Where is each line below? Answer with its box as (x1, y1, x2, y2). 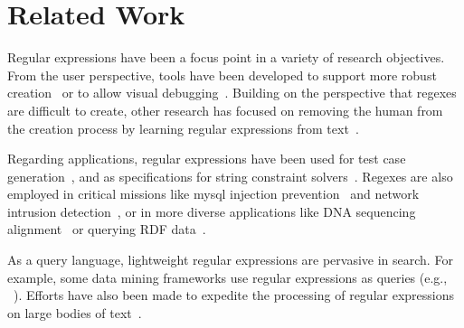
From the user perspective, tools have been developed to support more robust (7, 65, 437, 84)
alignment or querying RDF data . (7, 220, 206, 239)
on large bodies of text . (7, 303, 142, 322)
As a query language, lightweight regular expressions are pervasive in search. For (7, 250, 453, 269)
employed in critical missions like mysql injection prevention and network (7, 184, 420, 203)
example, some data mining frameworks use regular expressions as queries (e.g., (7, 267, 448, 286)
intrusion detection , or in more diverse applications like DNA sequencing (7, 201, 416, 220)
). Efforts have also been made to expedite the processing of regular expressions (14, 286, 455, 305)
